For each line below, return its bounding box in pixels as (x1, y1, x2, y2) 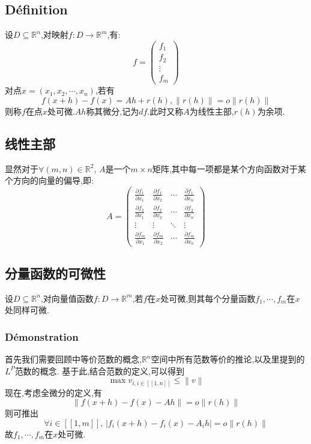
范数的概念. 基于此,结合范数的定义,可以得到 (14, 364, 184, 377)
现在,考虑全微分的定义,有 (5, 386, 102, 398)
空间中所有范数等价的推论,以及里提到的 (151, 353, 305, 365)
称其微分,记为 (86, 104, 139, 117)
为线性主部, (189, 104, 234, 117)
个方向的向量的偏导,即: (5, 174, 94, 187)
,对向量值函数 (40, 292, 94, 304)
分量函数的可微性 (5, 263, 106, 282)
